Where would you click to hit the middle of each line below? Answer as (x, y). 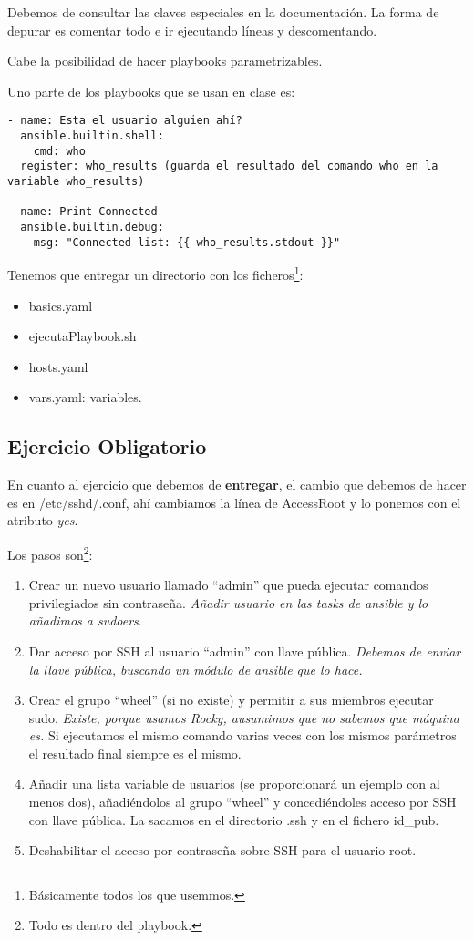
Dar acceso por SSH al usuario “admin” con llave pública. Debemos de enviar (245, 651)
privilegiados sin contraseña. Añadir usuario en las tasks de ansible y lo (228, 602)
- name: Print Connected (82, 212)
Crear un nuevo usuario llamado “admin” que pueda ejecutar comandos (228, 585)
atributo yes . (43, 520)
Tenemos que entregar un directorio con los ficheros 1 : (155, 273)
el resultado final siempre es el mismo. (135, 753)
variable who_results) (76, 181)
